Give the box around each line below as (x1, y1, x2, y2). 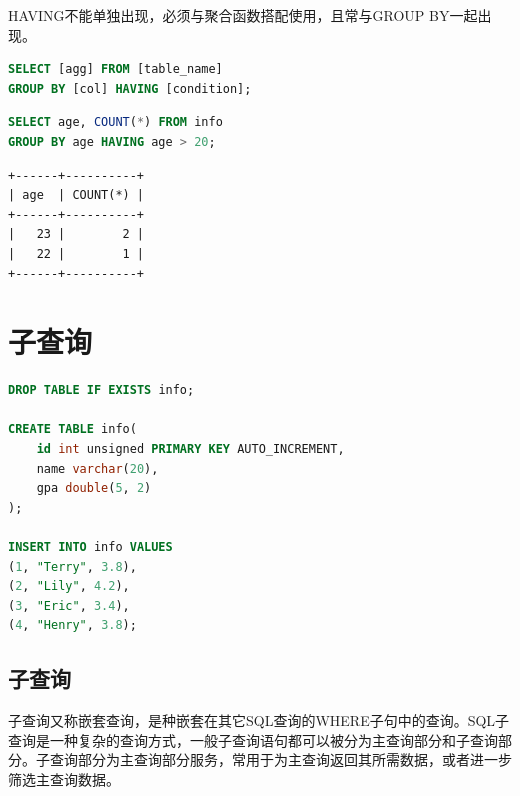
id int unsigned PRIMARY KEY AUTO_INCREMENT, (36, 442, 345, 457)
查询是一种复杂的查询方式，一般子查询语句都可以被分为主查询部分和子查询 (8, 729, 498, 750)
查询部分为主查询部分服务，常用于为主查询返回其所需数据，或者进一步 (49, 749, 512, 770)
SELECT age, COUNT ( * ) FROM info (8, 115, 223, 130)
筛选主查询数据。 (8, 768, 120, 789)
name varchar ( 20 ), (36, 461, 159, 476)
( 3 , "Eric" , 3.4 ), (8, 598, 130, 613)
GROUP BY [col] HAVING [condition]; (8, 81, 252, 96)
